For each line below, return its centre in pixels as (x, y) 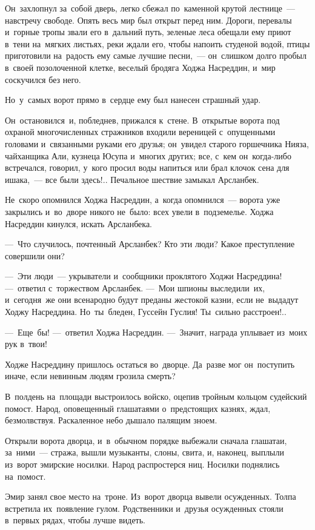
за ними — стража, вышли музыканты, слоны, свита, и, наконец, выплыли (145, 452)
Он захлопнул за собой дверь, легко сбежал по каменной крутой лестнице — (150, 8)
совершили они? (35, 255)
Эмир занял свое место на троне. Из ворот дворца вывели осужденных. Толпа (151, 496)
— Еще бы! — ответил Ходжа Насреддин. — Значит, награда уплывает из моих (156, 332)
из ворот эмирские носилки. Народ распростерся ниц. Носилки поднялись (142, 464)
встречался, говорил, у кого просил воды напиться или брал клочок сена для (147, 167)
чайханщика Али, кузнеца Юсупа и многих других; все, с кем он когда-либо (148, 155)
